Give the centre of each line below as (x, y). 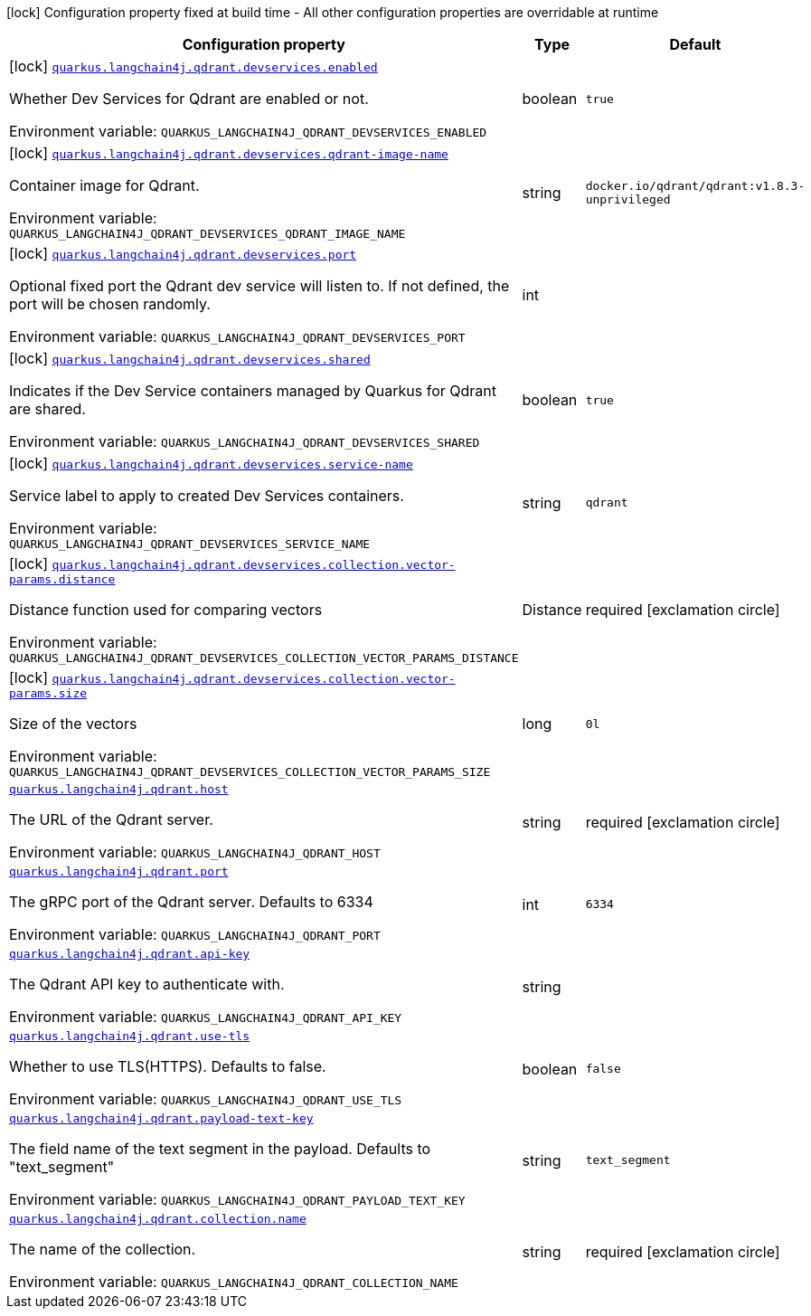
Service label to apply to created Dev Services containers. (207, 496)
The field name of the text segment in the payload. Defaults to (220, 1149)
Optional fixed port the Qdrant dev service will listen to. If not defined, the (259, 286)
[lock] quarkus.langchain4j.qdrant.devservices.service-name (211, 463)
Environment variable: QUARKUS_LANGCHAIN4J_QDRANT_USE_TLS (206, 1099)
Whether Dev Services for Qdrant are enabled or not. (189, 99)
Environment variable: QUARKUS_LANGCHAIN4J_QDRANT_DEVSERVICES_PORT (237, 336)
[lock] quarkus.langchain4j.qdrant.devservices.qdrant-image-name (229, 153)
